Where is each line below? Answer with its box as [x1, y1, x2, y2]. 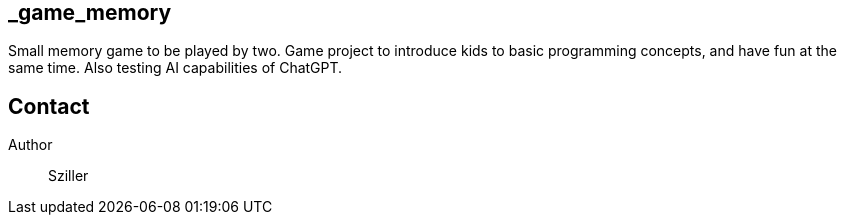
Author [8, 136, 53, 154]
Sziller [48, 167, 89, 185]
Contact [8, 93, 90, 119]
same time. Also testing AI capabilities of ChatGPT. [8, 59, 343, 77]
